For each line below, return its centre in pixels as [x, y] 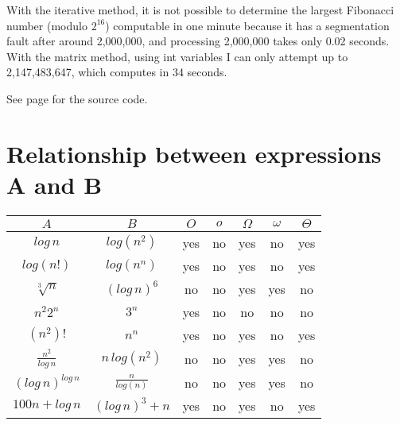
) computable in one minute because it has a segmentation [247, 25]
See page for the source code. [77, 98]
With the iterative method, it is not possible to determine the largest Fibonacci [200, 10]
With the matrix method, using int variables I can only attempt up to [177, 56]
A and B [54, 184]
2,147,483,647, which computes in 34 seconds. [117, 72]
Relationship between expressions [194, 153]
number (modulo [47, 25]
